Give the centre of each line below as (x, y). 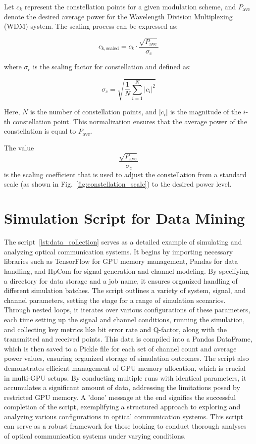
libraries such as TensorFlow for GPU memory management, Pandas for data (121, 261)
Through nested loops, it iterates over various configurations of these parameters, (127, 310)
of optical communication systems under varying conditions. (95, 436)
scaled (113, 49)
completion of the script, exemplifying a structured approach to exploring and (122, 407)
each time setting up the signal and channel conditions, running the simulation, (125, 319)
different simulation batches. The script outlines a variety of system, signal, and (125, 290)
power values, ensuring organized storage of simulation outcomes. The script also (127, 358)
